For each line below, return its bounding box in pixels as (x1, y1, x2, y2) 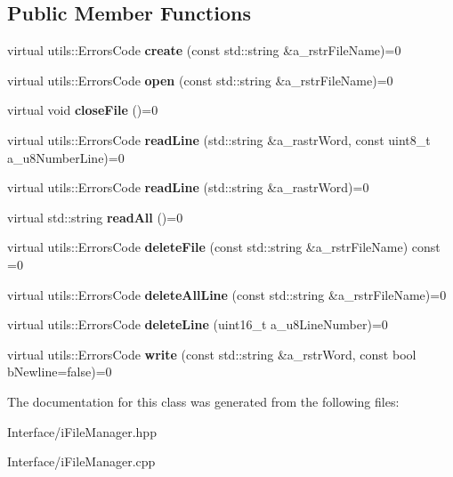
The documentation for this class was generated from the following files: (7, 392, 400, 410)
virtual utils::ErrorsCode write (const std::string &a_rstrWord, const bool (7, 344, 417, 363)
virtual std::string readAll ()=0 (7, 207, 183, 226)
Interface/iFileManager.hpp (7, 422, 157, 441)
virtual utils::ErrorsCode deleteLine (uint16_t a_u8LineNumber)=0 (7, 315, 388, 334)
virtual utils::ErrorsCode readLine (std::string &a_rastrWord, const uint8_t (7, 130, 431, 149)
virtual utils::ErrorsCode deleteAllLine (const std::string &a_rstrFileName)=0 (7, 285, 447, 303)
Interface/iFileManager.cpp (7, 452, 156, 471)
